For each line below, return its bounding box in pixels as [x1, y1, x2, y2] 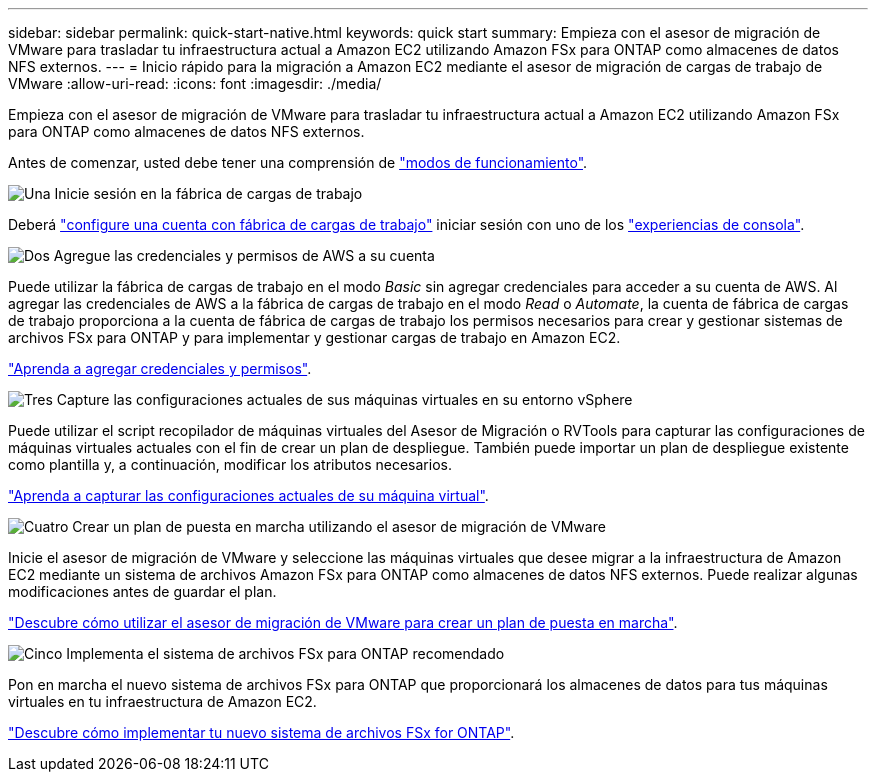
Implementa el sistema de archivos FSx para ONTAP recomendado [66, 645, 505, 662]
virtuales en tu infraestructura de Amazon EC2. [8, 693, 317, 710]
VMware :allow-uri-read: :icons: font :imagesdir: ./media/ [8, 75, 382, 92]
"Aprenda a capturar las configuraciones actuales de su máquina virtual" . [8, 487, 489, 504]
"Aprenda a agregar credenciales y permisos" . [8, 360, 312, 377]
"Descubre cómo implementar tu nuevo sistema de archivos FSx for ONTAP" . [8, 724, 515, 741]
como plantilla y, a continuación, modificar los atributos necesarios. [8, 456, 452, 473]
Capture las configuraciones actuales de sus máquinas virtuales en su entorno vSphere [56, 391, 633, 408]
